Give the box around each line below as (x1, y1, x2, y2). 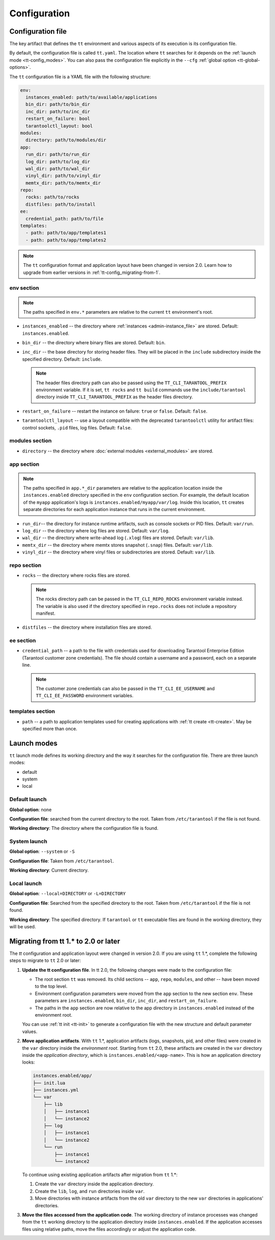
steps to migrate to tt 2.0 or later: (9, 957, 81, 964)
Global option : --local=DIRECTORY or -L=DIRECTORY (9, 891, 126, 897)
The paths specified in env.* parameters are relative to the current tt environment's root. (23, 309, 213, 315)
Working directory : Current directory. (9, 867, 89, 873)
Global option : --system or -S (9, 848, 75, 854)
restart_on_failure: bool (25, 116, 90, 122)
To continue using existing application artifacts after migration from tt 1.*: (22, 1171, 178, 1178)
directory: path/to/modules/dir (25, 137, 106, 143)
